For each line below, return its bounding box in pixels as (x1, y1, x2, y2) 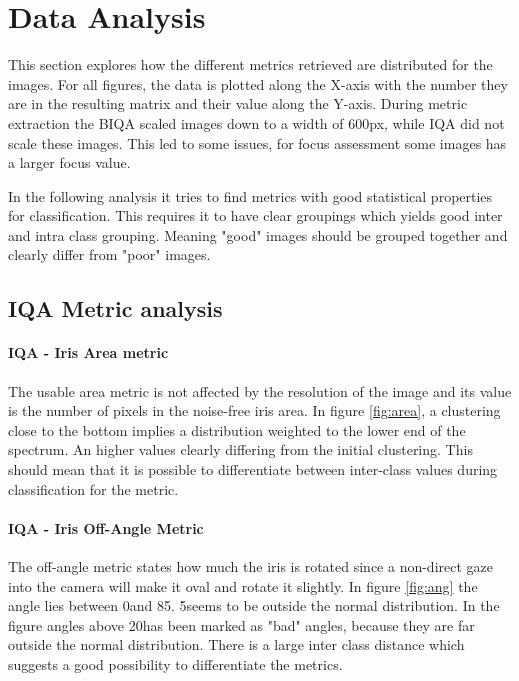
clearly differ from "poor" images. (8, 244, 211, 265)
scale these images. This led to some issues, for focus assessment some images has (8, 132, 507, 153)
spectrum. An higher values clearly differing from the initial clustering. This (8, 439, 473, 460)
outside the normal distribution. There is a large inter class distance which (8, 634, 465, 655)
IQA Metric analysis (8, 293, 223, 324)
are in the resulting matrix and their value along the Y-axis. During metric (8, 93, 468, 114)
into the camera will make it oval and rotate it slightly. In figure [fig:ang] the (8, 575, 478, 596)
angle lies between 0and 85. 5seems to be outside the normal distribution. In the (8, 595, 500, 616)
